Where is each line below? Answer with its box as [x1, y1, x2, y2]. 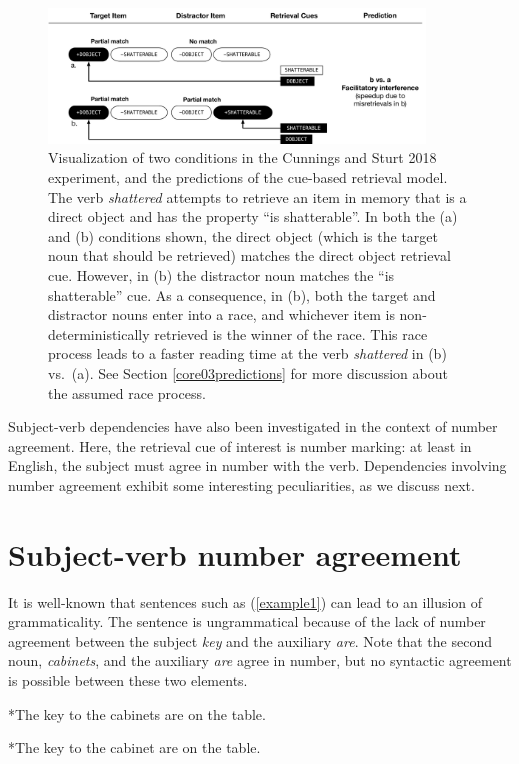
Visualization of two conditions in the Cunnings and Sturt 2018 [48, 147, 437, 168]
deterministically [48, 323, 150, 344]
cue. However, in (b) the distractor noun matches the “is [48, 264, 395, 285]
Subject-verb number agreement [8, 533, 462, 574]
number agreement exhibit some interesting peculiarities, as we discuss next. [8, 474, 475, 495]
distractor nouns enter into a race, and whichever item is [48, 304, 395, 325]
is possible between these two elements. [8, 670, 248, 690]
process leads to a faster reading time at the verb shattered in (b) [48, 343, 447, 364]
